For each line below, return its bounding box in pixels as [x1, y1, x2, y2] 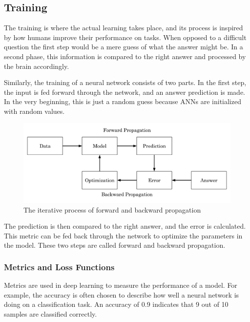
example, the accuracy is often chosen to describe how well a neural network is [4, 289, 239, 300]
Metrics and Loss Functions [4, 260, 115, 273]
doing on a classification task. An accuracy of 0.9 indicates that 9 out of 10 [4, 299, 229, 309]
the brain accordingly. [4, 61, 69, 71]
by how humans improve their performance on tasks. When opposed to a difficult [4, 32, 247, 42]
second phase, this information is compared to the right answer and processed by [4, 51, 246, 61]
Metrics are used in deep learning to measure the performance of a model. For [4, 280, 237, 290]
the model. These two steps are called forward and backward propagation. [4, 240, 226, 250]
